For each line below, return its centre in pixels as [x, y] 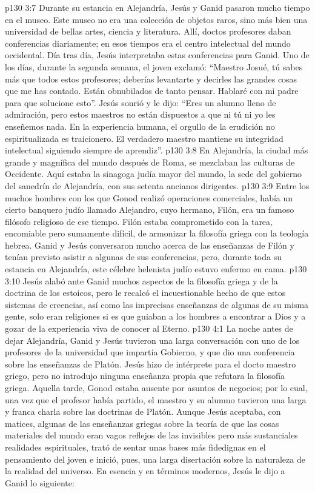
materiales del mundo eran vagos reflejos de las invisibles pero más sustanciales [151, 435]
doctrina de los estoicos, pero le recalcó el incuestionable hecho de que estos [145, 293]
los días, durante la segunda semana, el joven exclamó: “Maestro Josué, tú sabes [154, 66]
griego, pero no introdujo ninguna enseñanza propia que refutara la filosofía [145, 376]
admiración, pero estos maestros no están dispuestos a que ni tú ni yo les [140, 114]
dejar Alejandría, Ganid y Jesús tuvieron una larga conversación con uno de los [152, 340]
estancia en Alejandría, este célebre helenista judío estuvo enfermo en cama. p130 [156, 269]
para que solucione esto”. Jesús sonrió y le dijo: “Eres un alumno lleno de [141, 102]
